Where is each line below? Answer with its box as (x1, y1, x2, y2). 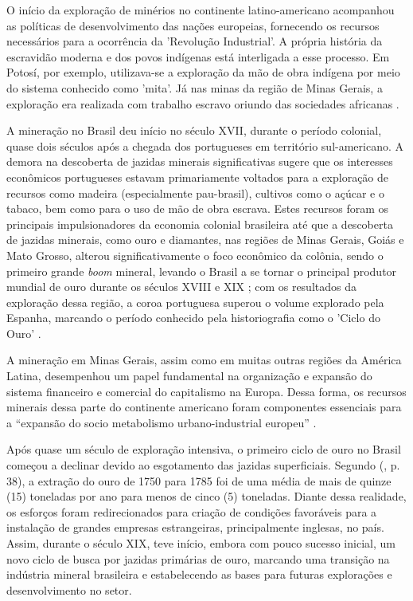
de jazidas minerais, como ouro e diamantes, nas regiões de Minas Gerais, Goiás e (6, 231, 404, 248)
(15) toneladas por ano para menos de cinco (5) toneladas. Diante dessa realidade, (6, 488, 407, 505)
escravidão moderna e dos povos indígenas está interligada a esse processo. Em (6, 48, 390, 65)
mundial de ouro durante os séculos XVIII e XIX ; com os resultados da (6, 278, 357, 295)
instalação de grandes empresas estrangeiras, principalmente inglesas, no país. (6, 519, 384, 536)
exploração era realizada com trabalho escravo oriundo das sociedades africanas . (6, 95, 399, 112)
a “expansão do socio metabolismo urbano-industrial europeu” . (6, 414, 317, 430)
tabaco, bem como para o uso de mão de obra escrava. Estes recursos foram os (6, 200, 388, 217)
